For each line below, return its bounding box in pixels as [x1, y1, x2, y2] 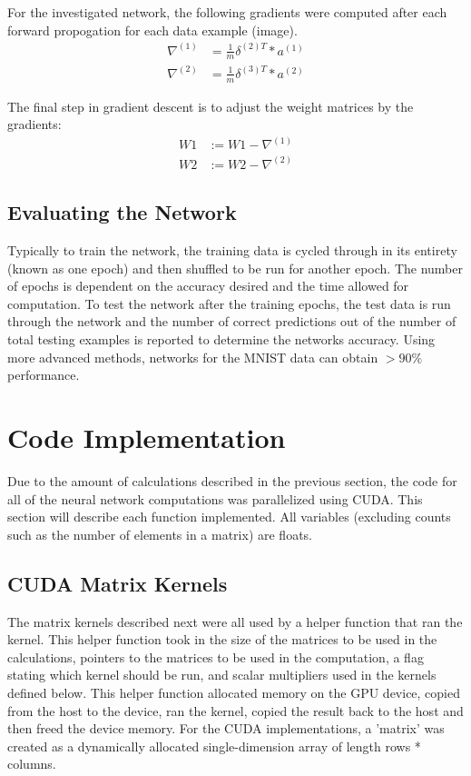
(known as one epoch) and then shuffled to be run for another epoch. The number [7, 258, 463, 277]
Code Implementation [7, 419, 286, 456]
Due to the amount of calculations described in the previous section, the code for [7, 471, 457, 490]
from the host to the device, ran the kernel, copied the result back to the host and [7, 701, 464, 720]
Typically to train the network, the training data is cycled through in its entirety [7, 241, 457, 260]
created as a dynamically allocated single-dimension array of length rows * [7, 736, 421, 755]
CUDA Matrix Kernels [7, 569, 228, 597]
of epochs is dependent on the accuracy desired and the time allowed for [7, 276, 409, 295]
